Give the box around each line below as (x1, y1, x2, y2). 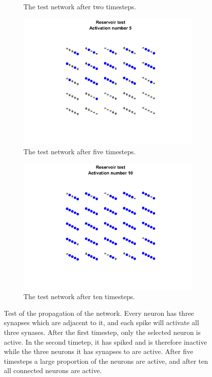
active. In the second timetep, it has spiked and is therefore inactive (4, 336, 207, 347)
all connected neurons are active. (4, 365, 102, 376)
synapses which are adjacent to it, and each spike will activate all (4, 317, 199, 328)
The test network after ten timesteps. (23, 291, 135, 302)
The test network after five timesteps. (23, 146, 136, 157)
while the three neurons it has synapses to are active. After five (4, 346, 193, 356)
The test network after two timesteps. (23, 1, 136, 11)
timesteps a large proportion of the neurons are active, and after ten (4, 355, 208, 366)
